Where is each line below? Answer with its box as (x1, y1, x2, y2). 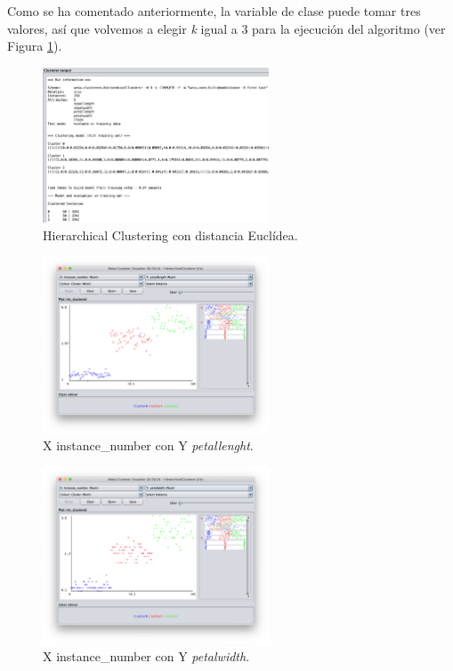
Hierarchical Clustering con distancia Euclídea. (43, 225, 298, 244)
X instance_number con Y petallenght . (43, 436, 254, 455)
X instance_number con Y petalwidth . (43, 647, 250, 666)
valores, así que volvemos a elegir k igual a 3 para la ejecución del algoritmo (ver (7, 19, 446, 37)
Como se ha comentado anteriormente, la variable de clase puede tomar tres (7, 2, 421, 20)
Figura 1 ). (7, 36, 62, 55)
